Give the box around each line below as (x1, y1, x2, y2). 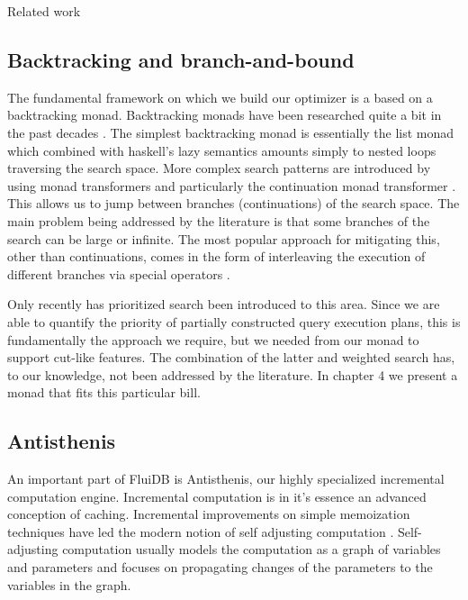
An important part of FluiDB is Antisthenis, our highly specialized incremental (7, 469, 445, 488)
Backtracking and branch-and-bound (7, 45, 355, 73)
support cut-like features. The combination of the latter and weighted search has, (7, 348, 455, 367)
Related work (7, 2, 81, 20)
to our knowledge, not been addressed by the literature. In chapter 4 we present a (7, 365, 458, 384)
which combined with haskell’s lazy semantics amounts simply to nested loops (7, 141, 436, 159)
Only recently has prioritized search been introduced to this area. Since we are (7, 295, 440, 314)
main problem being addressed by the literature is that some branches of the (7, 211, 430, 230)
